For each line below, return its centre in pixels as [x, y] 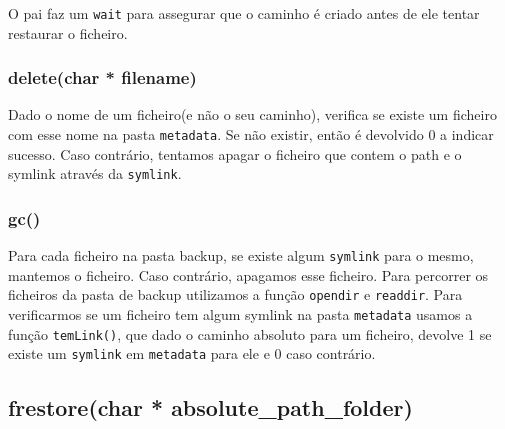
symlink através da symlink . [95, 173]
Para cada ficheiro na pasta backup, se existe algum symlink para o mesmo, [241, 255]
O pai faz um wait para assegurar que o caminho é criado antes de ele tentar [244, 13]
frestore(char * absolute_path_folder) [210, 407]
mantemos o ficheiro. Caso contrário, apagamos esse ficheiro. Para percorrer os [248, 274]
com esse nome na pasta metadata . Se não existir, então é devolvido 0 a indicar [251, 134]
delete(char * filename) [102, 77]
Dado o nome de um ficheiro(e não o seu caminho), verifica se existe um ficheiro [252, 114]
